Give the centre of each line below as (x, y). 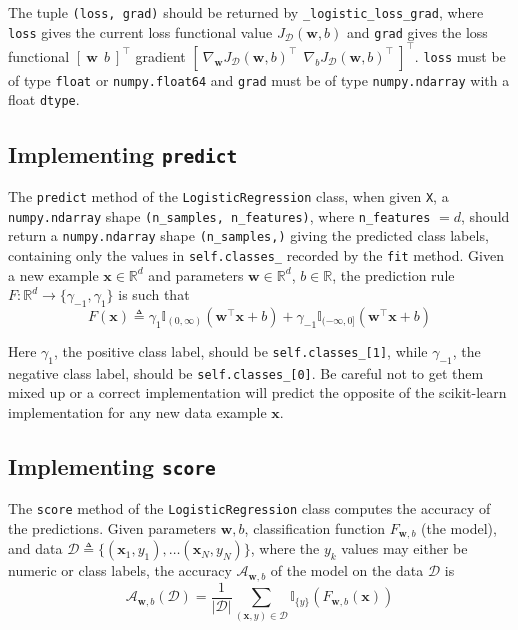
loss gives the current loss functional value (140, 31)
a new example (53, 274)
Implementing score (112, 465)
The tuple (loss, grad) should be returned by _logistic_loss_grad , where (246, 12)
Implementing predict (123, 153)
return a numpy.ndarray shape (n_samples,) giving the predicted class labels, (248, 235)
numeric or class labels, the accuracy (120, 570)
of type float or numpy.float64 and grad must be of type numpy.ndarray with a (259, 79)
